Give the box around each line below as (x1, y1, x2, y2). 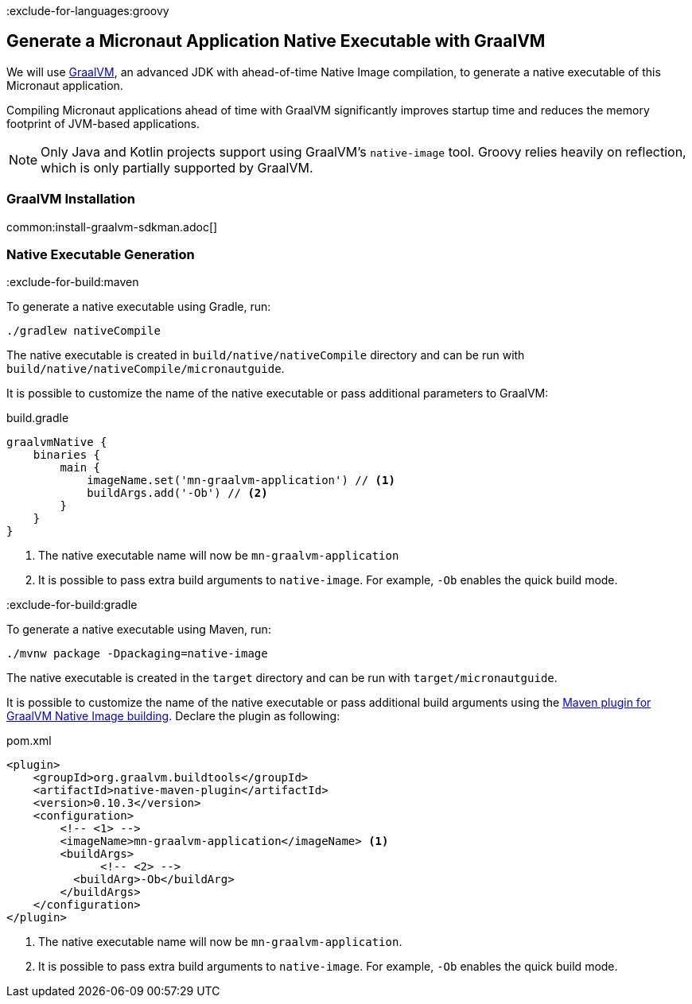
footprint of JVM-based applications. (6, 116, 200, 130)
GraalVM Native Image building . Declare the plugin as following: (6, 709, 340, 723)
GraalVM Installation (6, 191, 135, 207)
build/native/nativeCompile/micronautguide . (6, 362, 285, 376)
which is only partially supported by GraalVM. (41, 159, 313, 176)
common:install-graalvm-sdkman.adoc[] (6, 219, 218, 234)
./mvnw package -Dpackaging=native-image (6, 647, 268, 661)
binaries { (33, 448, 101, 462)
